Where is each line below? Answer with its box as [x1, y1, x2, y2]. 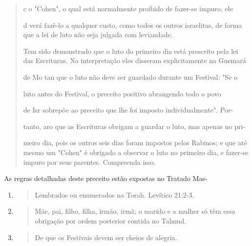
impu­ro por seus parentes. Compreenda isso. [23, 157, 156, 167]
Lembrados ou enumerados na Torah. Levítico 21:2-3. [35, 189, 194, 200]
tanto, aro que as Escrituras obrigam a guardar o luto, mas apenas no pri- [23, 121, 245, 131]
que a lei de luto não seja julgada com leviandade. [23, 29, 173, 40]
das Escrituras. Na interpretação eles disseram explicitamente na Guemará [23, 55, 246, 66]
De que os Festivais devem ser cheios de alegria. [35, 232, 177, 242]
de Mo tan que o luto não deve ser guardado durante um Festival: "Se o [23, 71, 237, 82]
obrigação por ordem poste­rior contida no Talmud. [35, 215, 187, 225]
